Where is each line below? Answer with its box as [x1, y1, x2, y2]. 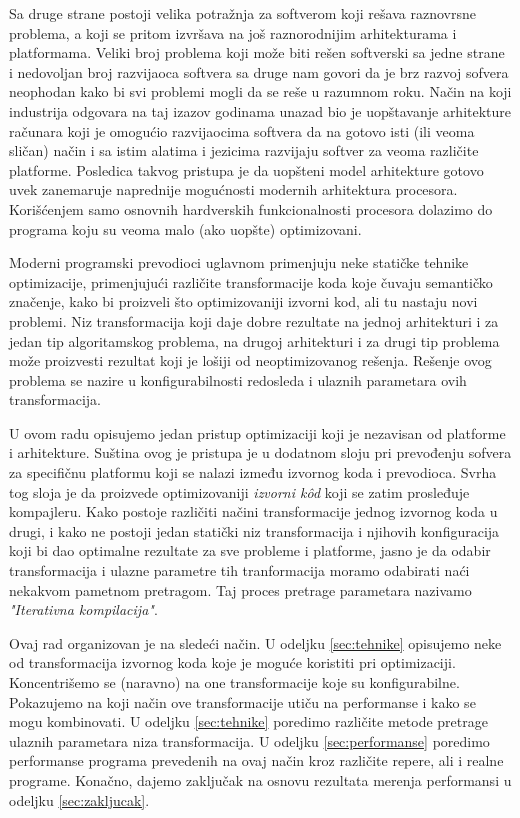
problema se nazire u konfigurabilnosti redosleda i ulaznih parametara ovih [9, 369, 467, 390]
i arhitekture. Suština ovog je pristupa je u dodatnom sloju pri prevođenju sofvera [9, 442, 512, 463]
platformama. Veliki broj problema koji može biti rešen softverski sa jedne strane [9, 42, 505, 63]
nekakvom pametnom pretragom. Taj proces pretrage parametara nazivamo [9, 579, 472, 600]
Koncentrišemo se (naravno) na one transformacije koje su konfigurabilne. [9, 672, 460, 692]
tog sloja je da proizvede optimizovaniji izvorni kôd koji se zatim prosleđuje [9, 481, 470, 502]
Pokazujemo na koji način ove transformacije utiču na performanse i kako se [9, 691, 476, 712]
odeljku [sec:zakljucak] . [9, 789, 150, 810]
